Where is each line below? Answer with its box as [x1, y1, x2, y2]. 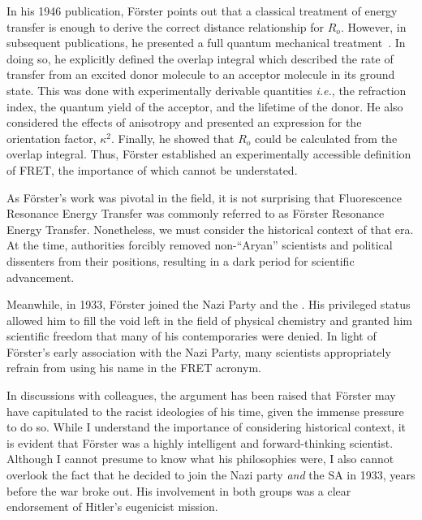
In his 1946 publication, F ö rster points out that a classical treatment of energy [6, 2, 398, 19]
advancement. [6, 268, 75, 285]
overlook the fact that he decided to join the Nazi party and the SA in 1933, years [6, 466, 416, 483]
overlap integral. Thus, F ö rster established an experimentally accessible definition [6, 145, 411, 162]
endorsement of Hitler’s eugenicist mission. [6, 498, 218, 515]
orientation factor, [6, 129, 97, 146]
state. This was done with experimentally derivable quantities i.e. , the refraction [6, 81, 407, 98]
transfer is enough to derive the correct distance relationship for [6, 18, 325, 35]
